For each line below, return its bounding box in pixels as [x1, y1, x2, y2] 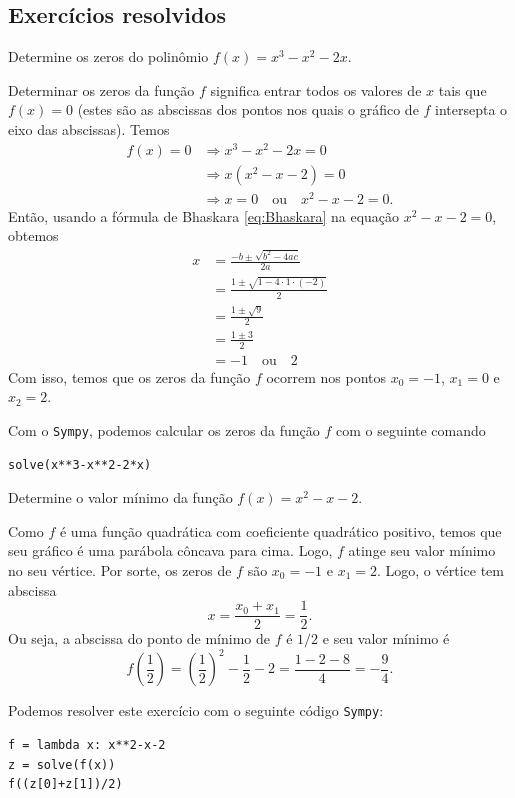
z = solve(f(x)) [8, 757, 116, 772]
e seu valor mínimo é [322, 628, 450, 649]
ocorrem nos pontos [266, 366, 387, 387]
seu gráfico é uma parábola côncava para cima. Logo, [8, 540, 333, 561]
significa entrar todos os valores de [210, 79, 422, 100]
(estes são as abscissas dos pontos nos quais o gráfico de [77, 99, 419, 120]
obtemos [8, 225, 59, 246]
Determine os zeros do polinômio [8, 46, 209, 67]
